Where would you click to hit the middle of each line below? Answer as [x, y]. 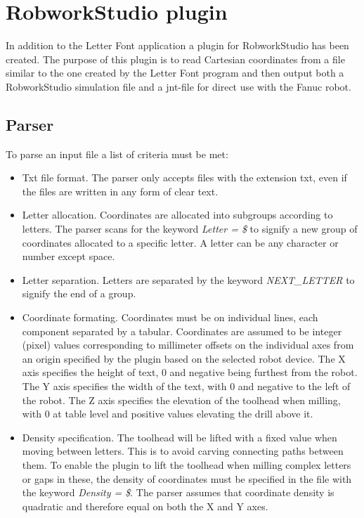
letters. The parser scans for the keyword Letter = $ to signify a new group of [190, 229]
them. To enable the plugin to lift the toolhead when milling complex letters [187, 464]
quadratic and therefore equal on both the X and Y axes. [145, 506]
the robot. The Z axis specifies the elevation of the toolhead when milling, [181, 400]
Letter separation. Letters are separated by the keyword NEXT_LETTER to [188, 279]
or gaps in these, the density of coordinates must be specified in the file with [187, 478]
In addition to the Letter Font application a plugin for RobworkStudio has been [177, 45]
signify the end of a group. [79, 293]
